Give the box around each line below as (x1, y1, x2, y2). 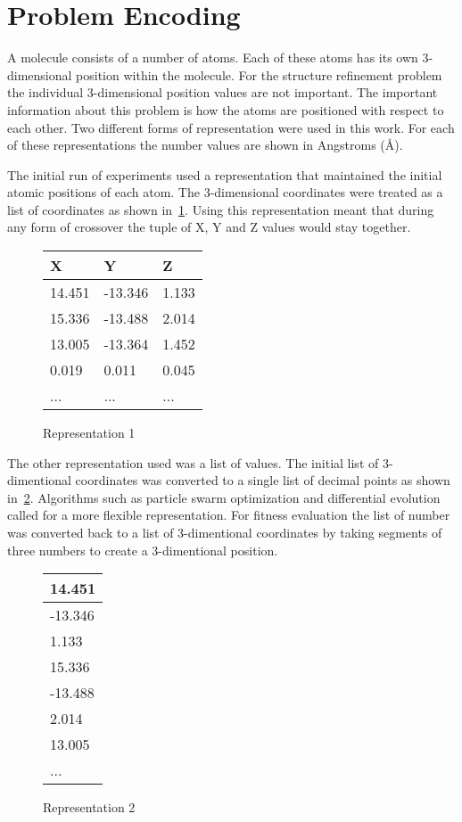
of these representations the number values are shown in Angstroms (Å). (7, 136, 403, 154)
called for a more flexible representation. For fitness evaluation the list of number (7, 506, 450, 524)
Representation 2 (43, 798, 136, 817)
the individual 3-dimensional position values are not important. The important (7, 83, 438, 102)
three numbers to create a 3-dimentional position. (7, 540, 278, 559)
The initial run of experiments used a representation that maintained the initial (7, 165, 442, 184)
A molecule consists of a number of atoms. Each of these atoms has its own (7, 48, 418, 67)
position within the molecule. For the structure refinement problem (76, 65, 442, 84)
